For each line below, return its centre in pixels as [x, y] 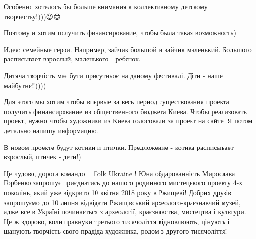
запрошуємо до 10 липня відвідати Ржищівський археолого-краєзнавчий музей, [122, 202]
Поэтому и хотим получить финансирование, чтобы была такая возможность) [120, 33]
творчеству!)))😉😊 [32, 16]
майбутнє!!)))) [25, 85]
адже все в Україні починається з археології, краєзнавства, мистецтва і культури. [125, 212]
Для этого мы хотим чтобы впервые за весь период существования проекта [117, 102]
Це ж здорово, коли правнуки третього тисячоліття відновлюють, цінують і [117, 221]
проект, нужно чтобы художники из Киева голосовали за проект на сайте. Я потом [128, 121]
